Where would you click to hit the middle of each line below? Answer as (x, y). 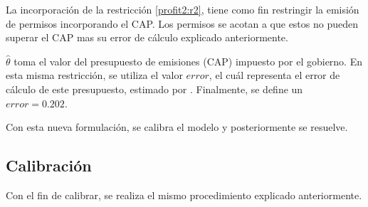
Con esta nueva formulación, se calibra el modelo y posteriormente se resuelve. (177, 127)
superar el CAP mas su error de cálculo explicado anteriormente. (147, 37)
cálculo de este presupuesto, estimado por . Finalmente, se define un (154, 89)
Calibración (49, 165)
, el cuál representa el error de (274, 75)
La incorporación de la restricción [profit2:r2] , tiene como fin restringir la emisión (183, 9)
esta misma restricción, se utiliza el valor (94, 75)
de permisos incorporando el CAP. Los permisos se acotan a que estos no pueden (182, 23)
